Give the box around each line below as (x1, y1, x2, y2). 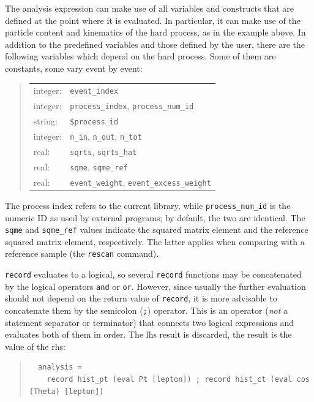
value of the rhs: (5, 339, 65, 352)
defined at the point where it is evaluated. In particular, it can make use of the (5, 13, 301, 26)
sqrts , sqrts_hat (70, 145, 137, 157)
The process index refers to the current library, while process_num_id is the (5, 199, 291, 211)
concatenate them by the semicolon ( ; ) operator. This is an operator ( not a (5, 304, 288, 317)
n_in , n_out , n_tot (70, 130, 142, 143)
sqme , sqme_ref (70, 160, 128, 173)
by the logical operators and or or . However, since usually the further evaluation (5, 279, 306, 292)
